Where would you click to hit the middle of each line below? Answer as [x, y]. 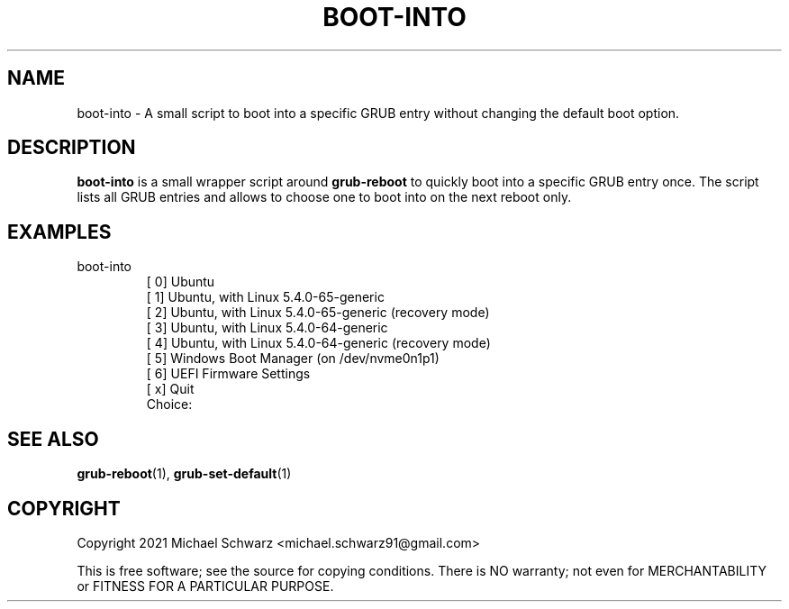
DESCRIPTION [72, 148]
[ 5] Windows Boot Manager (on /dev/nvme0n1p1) [293, 359]
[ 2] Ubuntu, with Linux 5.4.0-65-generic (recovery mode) [318, 313]
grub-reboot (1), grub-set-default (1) [184, 474]
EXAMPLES [59, 232]
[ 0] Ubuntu [181, 282]
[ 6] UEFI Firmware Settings [228, 374]
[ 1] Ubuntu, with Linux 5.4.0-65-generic [265, 297]
